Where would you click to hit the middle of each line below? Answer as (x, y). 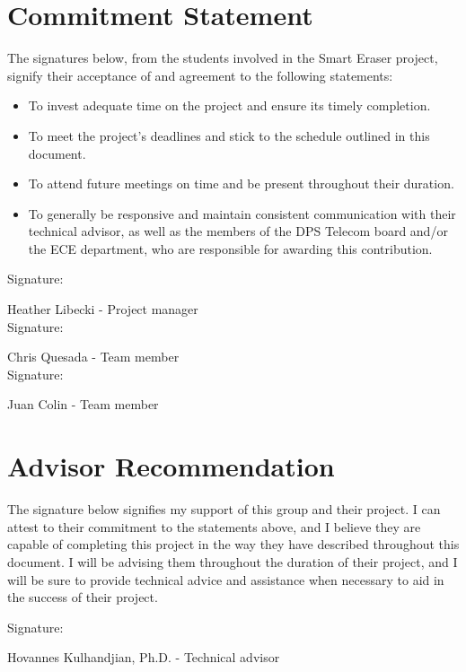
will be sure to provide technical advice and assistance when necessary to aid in (226, 579)
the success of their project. (83, 597)
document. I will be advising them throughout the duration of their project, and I (233, 561)
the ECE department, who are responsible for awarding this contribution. (230, 248)
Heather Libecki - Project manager (103, 309)
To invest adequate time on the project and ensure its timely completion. (229, 105)
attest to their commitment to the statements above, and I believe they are (214, 526)
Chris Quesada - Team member (93, 357)
